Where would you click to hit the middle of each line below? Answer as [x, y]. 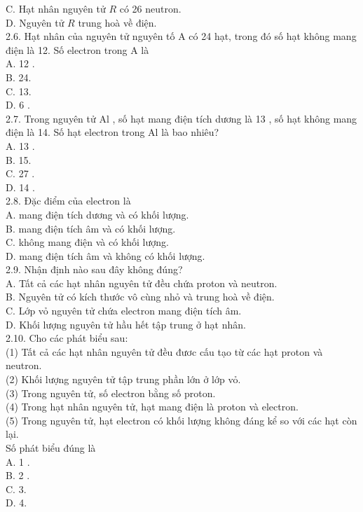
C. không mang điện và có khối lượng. [87, 242]
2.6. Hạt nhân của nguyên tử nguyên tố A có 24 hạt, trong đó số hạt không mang [181, 36]
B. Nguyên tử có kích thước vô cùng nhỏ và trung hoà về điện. [140, 297]
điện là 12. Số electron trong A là [77, 49]
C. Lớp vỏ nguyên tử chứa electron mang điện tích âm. [124, 311]
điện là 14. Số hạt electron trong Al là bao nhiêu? [112, 132]
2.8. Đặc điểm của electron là [68, 201]
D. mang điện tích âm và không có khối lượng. [105, 255]
